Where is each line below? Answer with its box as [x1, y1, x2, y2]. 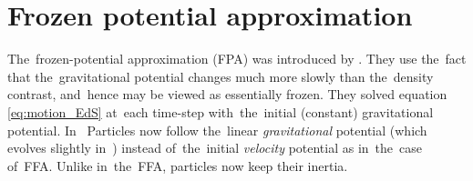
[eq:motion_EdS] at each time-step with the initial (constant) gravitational [7, 102, 434, 121]
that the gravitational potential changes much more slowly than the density [7, 66, 434, 85]
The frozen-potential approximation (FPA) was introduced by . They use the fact [7, 49, 467, 68]
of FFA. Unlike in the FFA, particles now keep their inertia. [7, 156, 348, 175]
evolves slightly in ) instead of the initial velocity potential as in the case [7, 138, 423, 157]
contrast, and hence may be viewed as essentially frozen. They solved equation [7, 85, 447, 104]
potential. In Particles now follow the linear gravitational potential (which [7, 120, 427, 139]
